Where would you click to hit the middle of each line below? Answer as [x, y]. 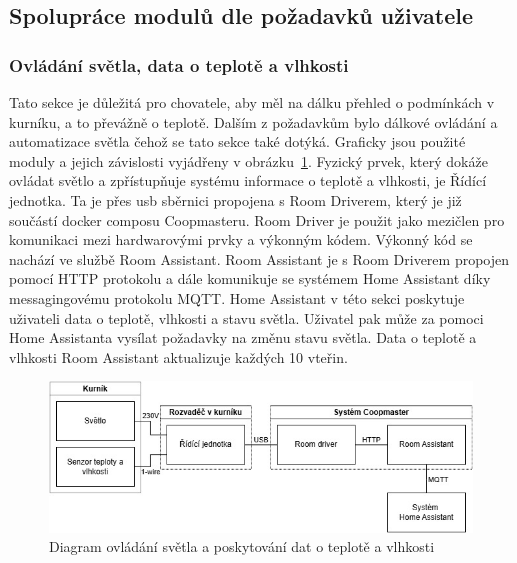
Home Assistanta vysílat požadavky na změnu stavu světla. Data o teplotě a [243, 337]
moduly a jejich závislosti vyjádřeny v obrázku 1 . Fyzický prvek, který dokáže [248, 160]
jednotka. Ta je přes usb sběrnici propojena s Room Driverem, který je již [235, 199]
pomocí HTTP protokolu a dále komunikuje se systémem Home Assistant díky [250, 278]
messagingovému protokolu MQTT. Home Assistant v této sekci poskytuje [237, 297]
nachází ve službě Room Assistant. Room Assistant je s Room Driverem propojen [259, 258]
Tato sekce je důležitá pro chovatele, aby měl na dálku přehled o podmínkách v [252, 102]
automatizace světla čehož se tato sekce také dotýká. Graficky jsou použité [237, 141]
